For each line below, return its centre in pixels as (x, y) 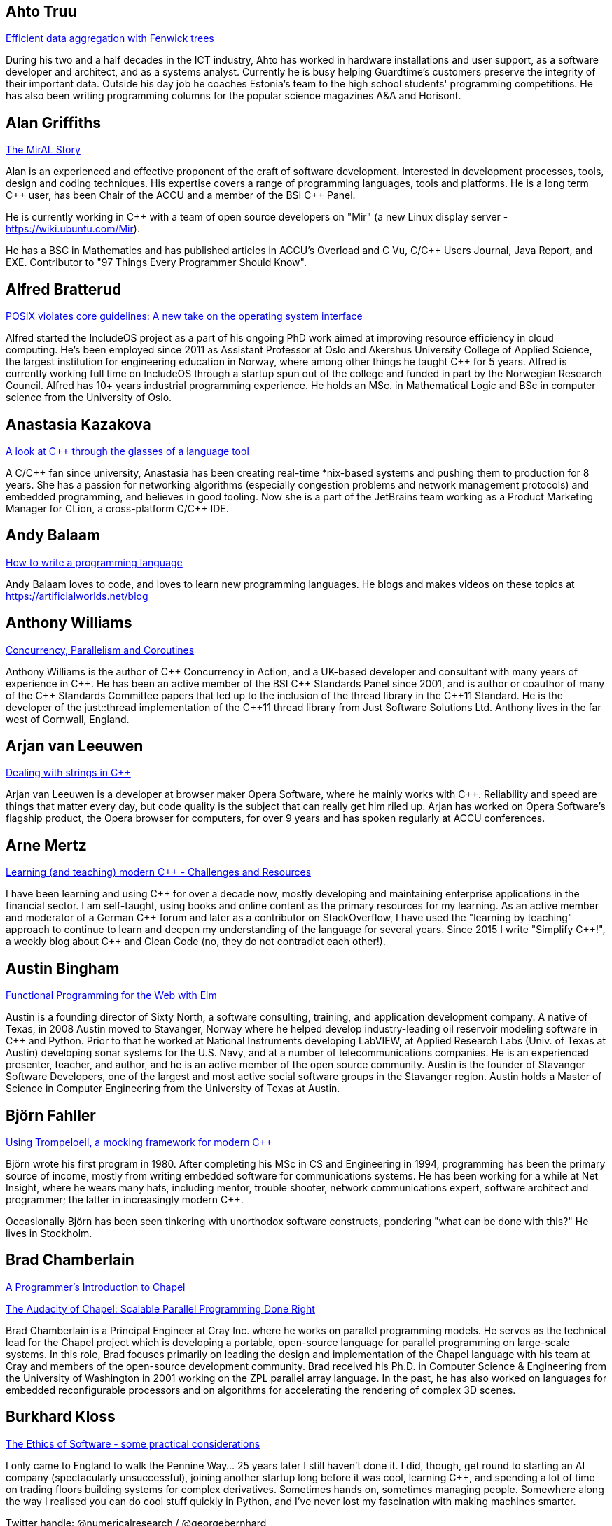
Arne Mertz (46, 845)
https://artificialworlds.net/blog (77, 596)
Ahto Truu (41, 12)
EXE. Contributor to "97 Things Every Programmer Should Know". (156, 262)
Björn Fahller (51, 1115)
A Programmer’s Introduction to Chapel (96, 1287)
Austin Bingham (63, 968)
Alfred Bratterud (64, 289)
